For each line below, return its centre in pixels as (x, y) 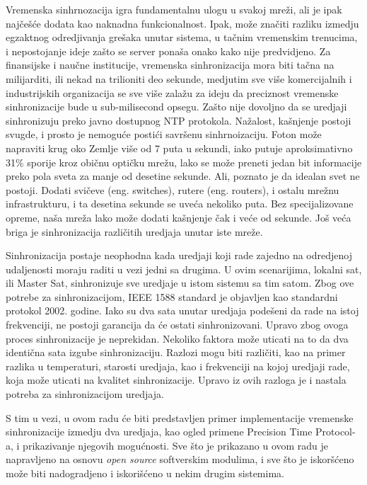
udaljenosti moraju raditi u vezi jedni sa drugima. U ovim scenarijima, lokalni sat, (184, 269)
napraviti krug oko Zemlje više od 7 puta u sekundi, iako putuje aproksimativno (179, 148)
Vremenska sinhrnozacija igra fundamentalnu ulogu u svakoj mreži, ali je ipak (174, 9)
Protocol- (336, 432)
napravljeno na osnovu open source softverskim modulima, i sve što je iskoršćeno (180, 459)
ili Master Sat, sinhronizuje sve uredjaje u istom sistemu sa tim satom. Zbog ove (180, 283)
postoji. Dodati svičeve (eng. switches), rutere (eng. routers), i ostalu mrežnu (173, 189)
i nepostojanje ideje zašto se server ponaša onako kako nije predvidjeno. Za (168, 51)
